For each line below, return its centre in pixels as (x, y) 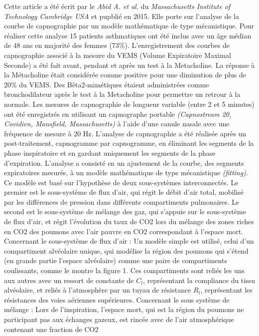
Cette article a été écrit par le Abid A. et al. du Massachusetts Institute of (117, 6)
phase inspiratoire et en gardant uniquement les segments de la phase (110, 153)
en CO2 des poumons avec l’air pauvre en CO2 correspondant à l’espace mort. (124, 231)
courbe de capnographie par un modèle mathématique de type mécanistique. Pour (129, 26)
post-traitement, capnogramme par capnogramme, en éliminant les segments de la (129, 143)
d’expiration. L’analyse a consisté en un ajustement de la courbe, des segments (124, 163)
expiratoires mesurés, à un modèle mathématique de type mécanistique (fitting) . (126, 172)
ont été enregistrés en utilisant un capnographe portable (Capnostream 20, (118, 114)
